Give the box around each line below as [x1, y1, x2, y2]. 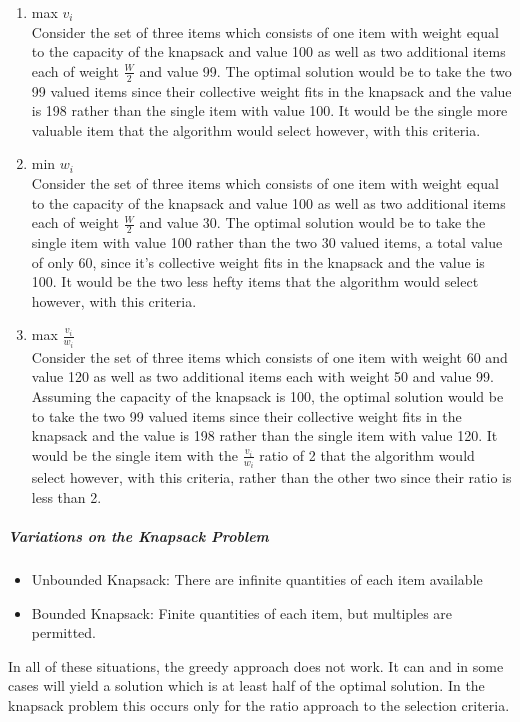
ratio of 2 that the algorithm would [259, 444, 475, 465]
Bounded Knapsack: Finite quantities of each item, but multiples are [31, 602, 453, 623]
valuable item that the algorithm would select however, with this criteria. [31, 119, 481, 140]
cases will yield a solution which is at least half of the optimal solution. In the [8, 675, 485, 696]
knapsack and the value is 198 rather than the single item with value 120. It [31, 425, 498, 446]
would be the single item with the [31, 444, 238, 465]
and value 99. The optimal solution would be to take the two [139, 60, 512, 81]
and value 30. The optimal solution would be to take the [139, 212, 486, 233]
